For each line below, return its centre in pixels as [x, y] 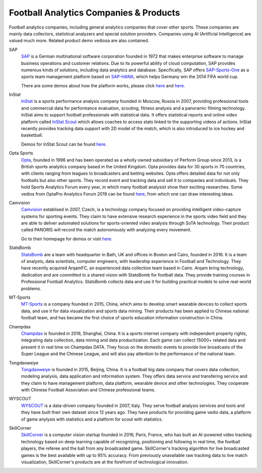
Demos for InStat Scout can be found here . [64, 144]
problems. [31, 288]
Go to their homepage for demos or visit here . [67, 239]
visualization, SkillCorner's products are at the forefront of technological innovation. [105, 462]
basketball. [32, 135]
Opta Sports [21, 153]
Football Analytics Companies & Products [95, 13]
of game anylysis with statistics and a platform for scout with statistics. [92, 419]
